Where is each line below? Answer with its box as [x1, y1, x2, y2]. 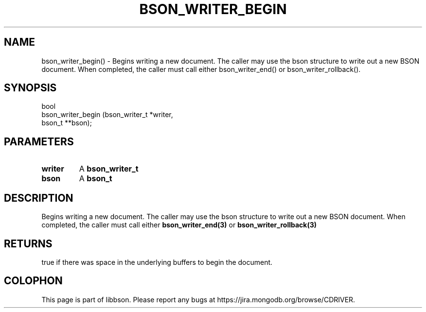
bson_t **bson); [41, 119, 92, 127]
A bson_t [79, 173, 112, 184]
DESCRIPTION [4, 191, 73, 204]
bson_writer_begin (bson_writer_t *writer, [41, 110, 173, 119]
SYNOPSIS [4, 82, 57, 94]
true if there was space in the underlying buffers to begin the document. [41, 258, 273, 266]
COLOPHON [4, 275, 63, 287]
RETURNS [4, 237, 53, 250]
